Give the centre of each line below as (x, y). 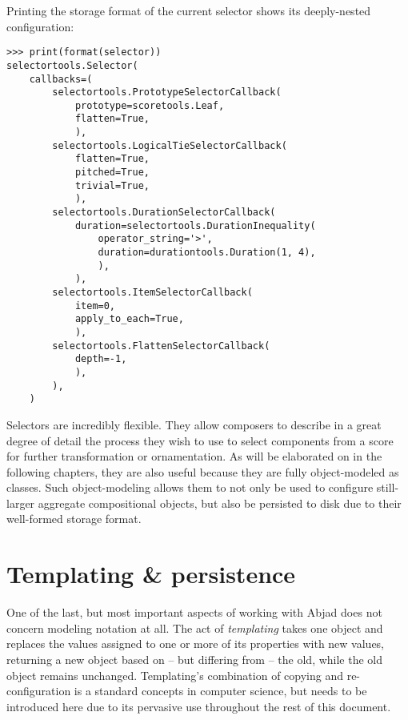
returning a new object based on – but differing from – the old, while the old (195, 659)
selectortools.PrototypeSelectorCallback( (167, 93)
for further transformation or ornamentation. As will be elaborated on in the (194, 456)
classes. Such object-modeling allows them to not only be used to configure (190, 487)
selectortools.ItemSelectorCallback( (152, 292)
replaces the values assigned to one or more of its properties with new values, (196, 644)
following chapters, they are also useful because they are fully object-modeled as (203, 471)
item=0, (95, 306)
